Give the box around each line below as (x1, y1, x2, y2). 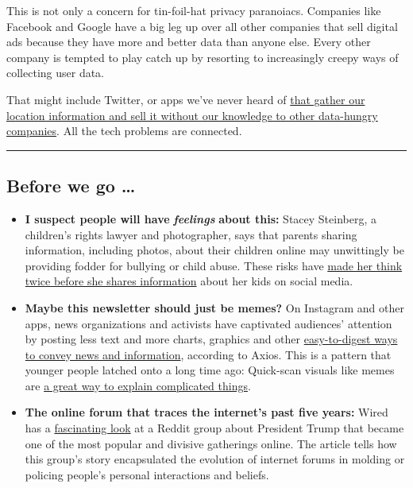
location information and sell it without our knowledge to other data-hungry (6, 107, 378, 123)
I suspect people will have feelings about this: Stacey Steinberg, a (25, 210, 376, 227)
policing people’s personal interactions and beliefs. (25, 466, 269, 482)
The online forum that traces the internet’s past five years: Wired (25, 404, 388, 420)
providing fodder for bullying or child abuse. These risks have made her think (25, 257, 403, 273)
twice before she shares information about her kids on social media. (25, 273, 353, 289)
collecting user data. (6, 64, 105, 81)
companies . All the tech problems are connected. (6, 122, 242, 139)
